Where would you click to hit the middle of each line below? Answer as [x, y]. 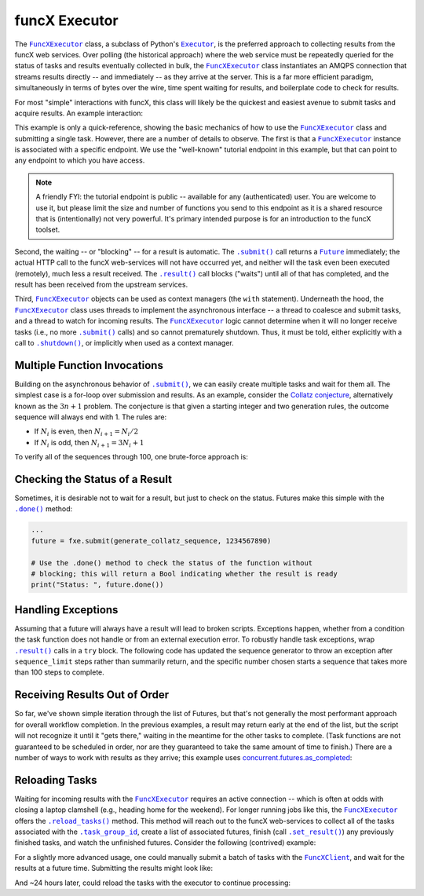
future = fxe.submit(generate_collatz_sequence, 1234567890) [151, 541]
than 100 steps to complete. [60, 672]
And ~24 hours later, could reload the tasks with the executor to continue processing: [152, 883]
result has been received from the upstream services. [101, 284]
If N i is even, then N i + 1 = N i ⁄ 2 [86, 432]
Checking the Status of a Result [93, 479]
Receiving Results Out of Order [91, 695]
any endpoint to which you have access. [80, 160]
